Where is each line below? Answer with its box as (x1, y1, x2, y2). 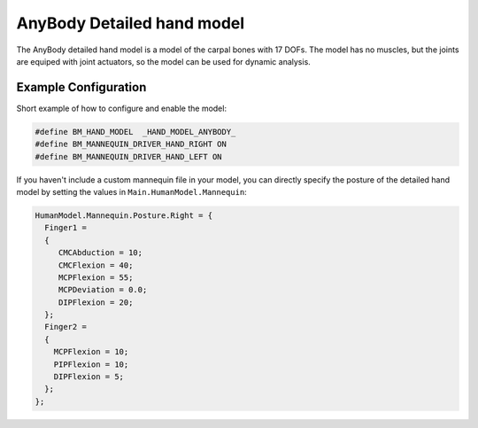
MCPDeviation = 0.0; (58, 284, 148, 295)
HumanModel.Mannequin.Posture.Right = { (35, 210, 212, 221)
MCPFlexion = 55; (58, 272, 134, 283)
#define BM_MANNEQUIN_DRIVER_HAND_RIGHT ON (35, 139, 227, 150)
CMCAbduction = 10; (58, 248, 143, 258)
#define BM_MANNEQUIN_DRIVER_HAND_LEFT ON (35, 152, 222, 161)
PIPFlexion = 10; (53, 359, 129, 370)
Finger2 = (44, 322, 88, 332)
